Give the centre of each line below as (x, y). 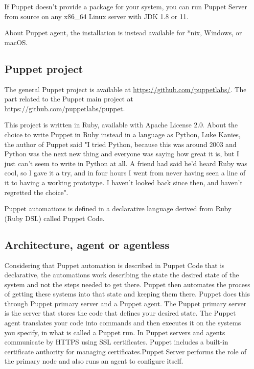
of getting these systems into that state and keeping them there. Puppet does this (127, 294)
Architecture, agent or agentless (87, 244)
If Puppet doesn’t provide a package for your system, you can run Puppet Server (126, 6)
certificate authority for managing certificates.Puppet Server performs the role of (126, 351)
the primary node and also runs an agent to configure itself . (94, 361)
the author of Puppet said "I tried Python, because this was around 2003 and (121, 144)
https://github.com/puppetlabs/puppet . (65, 108)
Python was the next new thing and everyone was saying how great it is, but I (122, 154)
